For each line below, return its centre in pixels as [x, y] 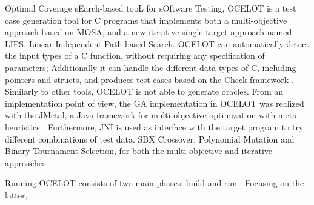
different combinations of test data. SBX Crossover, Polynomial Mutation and [150, 139]
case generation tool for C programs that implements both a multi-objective [146, 20]
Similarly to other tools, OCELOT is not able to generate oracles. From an [144, 91]
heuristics [22, 126]
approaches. [27, 162]
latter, [16, 194]
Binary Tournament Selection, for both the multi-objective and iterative [139, 151]
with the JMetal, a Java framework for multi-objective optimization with [140, 115]
